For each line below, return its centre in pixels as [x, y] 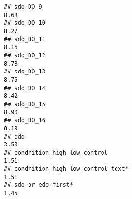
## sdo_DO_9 [23, 7]
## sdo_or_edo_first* [39, 185]
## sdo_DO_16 [25, 120]
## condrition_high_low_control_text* [66, 169]
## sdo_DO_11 [25, 39]
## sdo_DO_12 [25, 55]
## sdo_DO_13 [25, 72]
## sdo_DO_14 [25, 88]
